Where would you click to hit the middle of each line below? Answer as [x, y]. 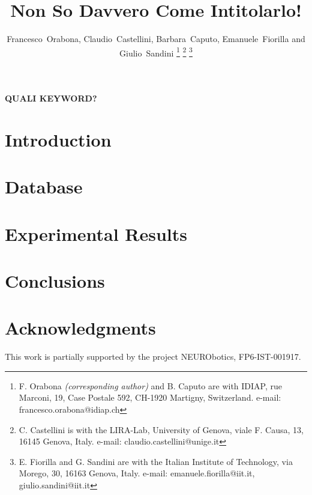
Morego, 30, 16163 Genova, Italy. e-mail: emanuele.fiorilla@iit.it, [137, 473]
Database [44, 187]
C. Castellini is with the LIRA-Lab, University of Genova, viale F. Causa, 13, [161, 429]
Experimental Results [96, 233]
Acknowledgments [80, 328]
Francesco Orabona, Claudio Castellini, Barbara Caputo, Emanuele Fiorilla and [156, 39]
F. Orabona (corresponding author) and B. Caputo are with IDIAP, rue [150, 385]
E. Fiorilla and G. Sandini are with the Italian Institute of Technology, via [156, 461]
